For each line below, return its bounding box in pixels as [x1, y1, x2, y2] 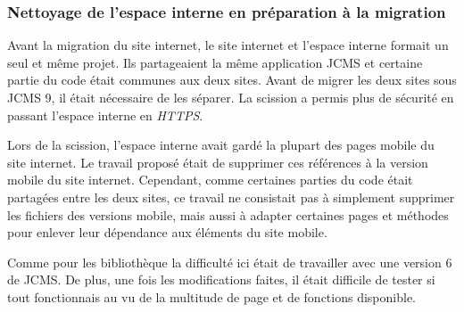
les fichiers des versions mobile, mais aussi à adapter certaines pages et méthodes [7, 205, 449, 224]
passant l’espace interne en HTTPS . [7, 105, 203, 124]
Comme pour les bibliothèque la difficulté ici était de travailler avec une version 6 [7, 252, 452, 271]
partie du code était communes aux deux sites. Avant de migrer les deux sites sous [7, 70, 457, 89]
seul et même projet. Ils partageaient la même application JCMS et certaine [7, 53, 423, 71]
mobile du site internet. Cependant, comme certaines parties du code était [7, 170, 413, 189]
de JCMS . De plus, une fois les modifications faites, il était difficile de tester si [7, 270, 435, 289]
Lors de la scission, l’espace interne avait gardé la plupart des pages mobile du [7, 135, 435, 154]
